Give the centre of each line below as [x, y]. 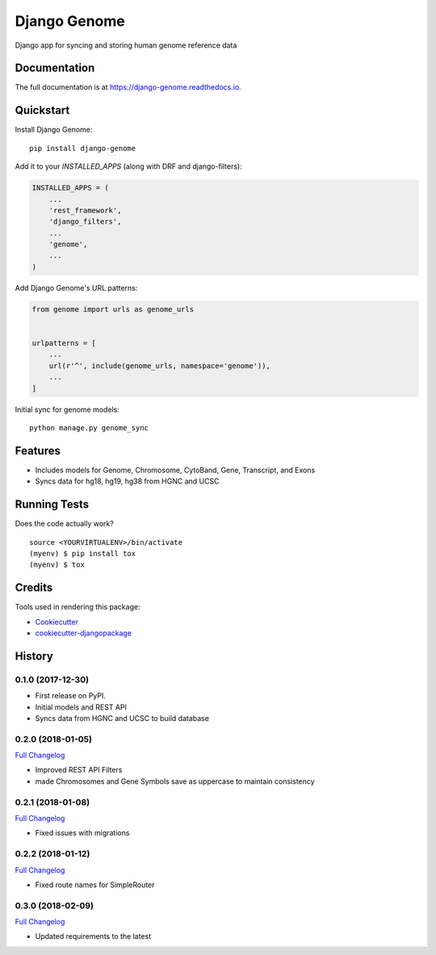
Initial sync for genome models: [67, 409]
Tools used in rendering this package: [78, 607]
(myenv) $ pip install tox [83, 553]
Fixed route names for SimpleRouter [95, 885]
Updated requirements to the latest [93, 936]
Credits [34, 588]
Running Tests [52, 505]
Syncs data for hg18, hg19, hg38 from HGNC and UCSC [127, 481]
